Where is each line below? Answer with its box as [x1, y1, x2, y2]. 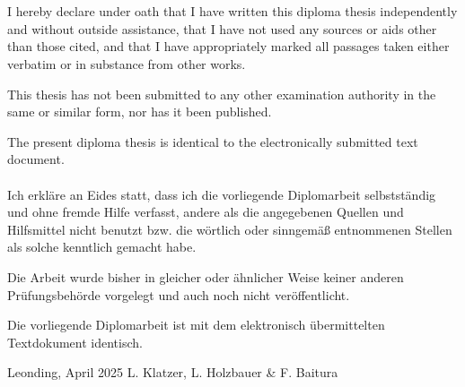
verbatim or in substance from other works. [7, 54, 246, 73]
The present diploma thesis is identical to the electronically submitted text [7, 132, 418, 150]
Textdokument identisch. [7, 332, 143, 351]
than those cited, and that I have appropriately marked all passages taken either [7, 37, 450, 56]
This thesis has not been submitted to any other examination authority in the [7, 84, 436, 103]
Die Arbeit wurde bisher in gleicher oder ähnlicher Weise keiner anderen [7, 267, 404, 286]
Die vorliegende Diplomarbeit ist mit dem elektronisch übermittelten [7, 315, 385, 334]
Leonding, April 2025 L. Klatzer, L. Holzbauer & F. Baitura [7, 363, 338, 382]
